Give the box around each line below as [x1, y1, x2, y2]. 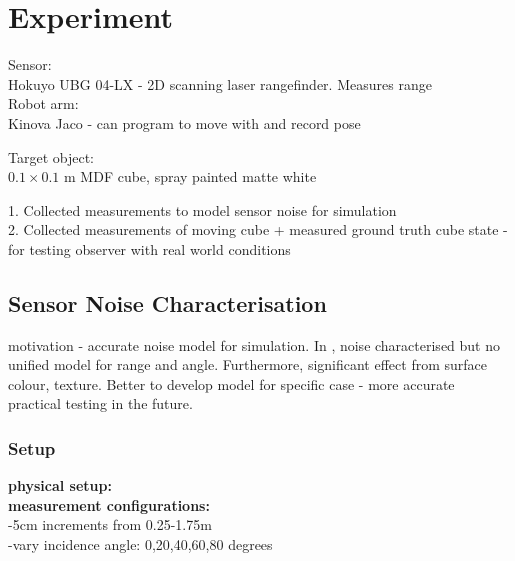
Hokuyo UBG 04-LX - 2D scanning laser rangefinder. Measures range [8, 73, 432, 94]
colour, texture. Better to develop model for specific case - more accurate [8, 373, 455, 394]
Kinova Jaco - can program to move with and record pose [8, 112, 361, 133]
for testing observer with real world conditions [8, 238, 291, 259]
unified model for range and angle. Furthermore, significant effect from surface [8, 354, 487, 375]
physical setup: [8, 475, 112, 496]
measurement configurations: [8, 494, 210, 515]
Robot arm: [8, 93, 79, 114]
